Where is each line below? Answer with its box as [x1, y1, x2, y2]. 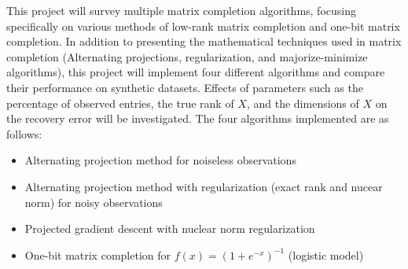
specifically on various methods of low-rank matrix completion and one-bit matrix [6, 17, 400, 34]
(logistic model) [288, 246, 364, 263]
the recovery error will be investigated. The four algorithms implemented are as [6, 110, 389, 127]
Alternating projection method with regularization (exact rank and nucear [24, 178, 383, 194]
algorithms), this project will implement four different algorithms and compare [6, 64, 385, 80]
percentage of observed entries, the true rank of [6, 94, 234, 111]
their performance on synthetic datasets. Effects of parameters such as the [6, 79, 363, 95]
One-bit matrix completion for [24, 246, 171, 263]
